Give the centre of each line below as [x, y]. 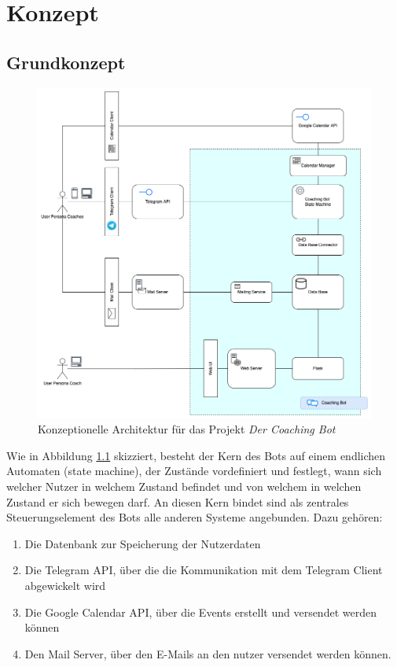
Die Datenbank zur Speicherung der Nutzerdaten [143, 543]
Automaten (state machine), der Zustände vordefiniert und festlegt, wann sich [194, 471]
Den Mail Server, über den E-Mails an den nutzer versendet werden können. [208, 653]
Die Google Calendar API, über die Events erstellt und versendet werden [200, 612]
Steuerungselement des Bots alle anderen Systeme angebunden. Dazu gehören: [195, 517]
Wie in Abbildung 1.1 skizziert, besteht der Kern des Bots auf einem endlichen [196, 455]
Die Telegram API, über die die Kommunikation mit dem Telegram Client [204, 570]
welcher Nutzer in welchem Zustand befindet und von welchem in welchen [184, 486]
